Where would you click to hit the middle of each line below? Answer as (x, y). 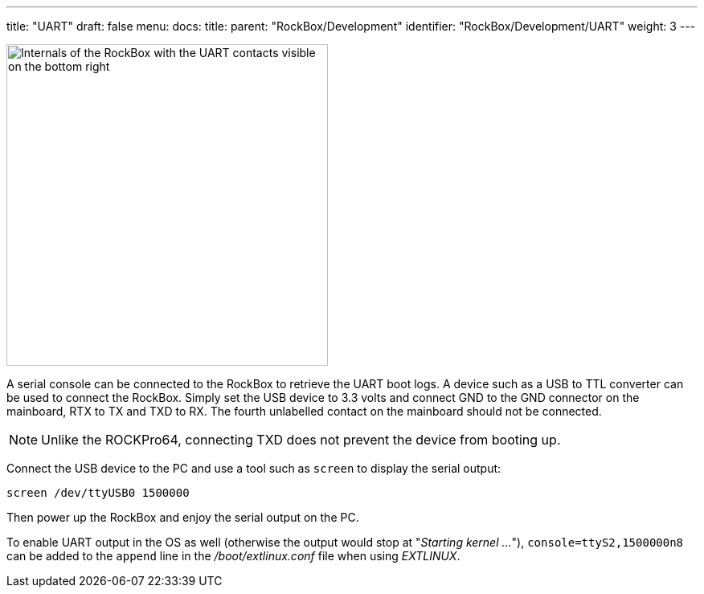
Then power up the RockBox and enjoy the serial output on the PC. (183, 517)
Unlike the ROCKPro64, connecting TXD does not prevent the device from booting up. (301, 440)
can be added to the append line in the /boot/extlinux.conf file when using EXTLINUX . (233, 556)
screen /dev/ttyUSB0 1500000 (98, 493)
